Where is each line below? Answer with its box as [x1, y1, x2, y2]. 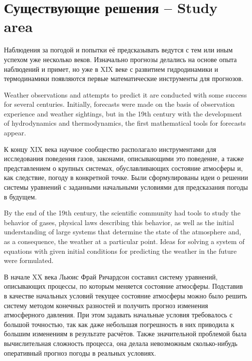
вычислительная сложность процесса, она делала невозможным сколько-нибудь [4, 338, 237, 348]
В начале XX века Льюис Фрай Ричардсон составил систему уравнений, [4, 271, 218, 281]
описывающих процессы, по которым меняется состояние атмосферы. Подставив [4, 281, 243, 291]
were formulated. [4, 255, 54, 265]
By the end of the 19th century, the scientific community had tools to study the [4, 208, 241, 218]
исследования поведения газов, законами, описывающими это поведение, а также [4, 153, 244, 164]
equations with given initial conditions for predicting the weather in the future [4, 246, 237, 256]
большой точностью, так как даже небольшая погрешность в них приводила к [4, 319, 235, 329]
